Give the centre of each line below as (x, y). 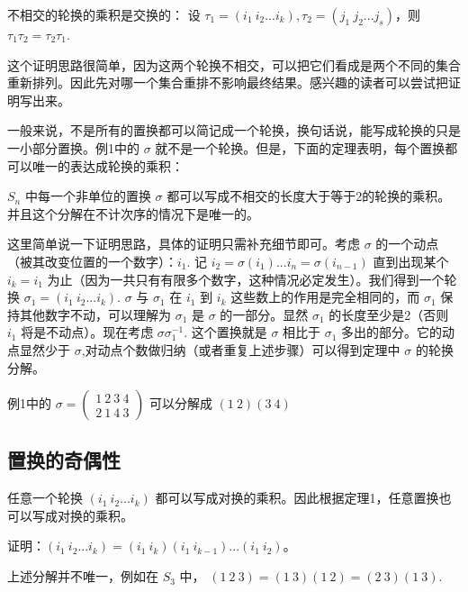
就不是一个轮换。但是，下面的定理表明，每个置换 (300, 147)
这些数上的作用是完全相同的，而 (325, 297)
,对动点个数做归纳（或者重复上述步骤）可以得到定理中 (241, 349)
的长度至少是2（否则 (389, 314)
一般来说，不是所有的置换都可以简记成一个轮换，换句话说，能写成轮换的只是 (234, 130)
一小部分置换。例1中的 (73, 147)
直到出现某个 (411, 261)
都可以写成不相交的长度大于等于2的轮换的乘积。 (309, 196)
